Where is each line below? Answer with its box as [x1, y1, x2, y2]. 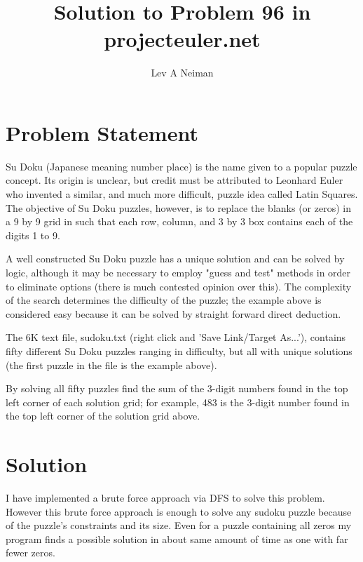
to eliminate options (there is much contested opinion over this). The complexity [6, 279, 352, 293]
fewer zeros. [6, 545, 55, 560]
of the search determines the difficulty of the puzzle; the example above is [6, 293, 322, 307]
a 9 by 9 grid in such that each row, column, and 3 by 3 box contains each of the [6, 214, 353, 229]
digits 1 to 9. [6, 227, 60, 242]
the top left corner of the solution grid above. [6, 408, 200, 423]
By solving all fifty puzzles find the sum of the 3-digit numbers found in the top [6, 381, 348, 396]
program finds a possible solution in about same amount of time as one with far [6, 531, 348, 546]
